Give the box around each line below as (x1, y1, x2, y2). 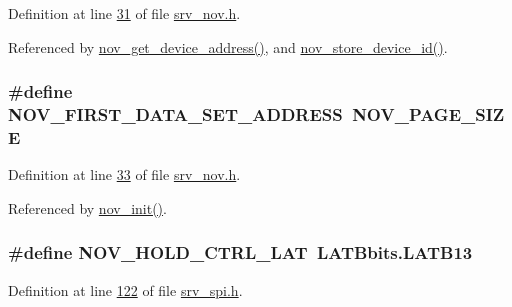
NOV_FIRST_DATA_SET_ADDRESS (8, 102, 343, 127)
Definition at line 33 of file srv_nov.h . (8, 164, 241, 185)
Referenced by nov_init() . (8, 197, 167, 218)
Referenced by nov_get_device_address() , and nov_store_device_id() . (8, 36, 448, 57)
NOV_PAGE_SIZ (352, 102, 505, 127)
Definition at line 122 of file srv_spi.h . (8, 279, 243, 300)
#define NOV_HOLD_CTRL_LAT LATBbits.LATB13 (8, 240, 473, 265)
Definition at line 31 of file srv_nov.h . (8, 3, 241, 23)
